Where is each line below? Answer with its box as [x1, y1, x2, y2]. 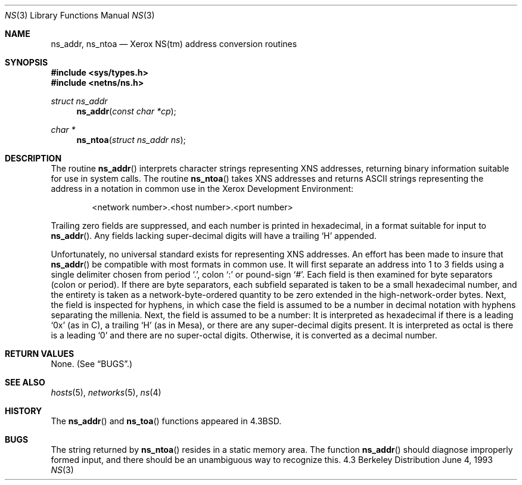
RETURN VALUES [5, 349, 74, 359]
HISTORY [5, 406, 42, 416]
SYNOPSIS [5, 57, 48, 67]
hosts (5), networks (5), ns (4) [51, 387, 161, 397]
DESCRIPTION [5, 153, 62, 163]
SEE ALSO [5, 377, 45, 387]
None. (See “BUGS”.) [51, 359, 133, 369]
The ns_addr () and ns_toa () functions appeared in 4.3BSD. [51, 416, 282, 426]
